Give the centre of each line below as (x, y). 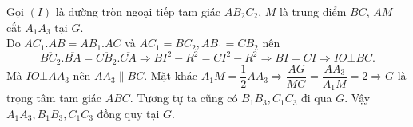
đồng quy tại (128, 113)
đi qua (317, 98)
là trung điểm (313, 11)
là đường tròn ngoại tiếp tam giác (138, 11)
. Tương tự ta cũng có (184, 98)
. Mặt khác (171, 75)
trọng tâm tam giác (54, 98)
